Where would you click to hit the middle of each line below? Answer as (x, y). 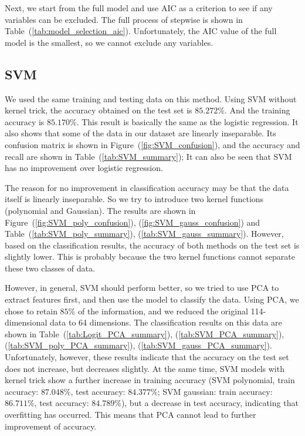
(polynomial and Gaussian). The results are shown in (100, 210)
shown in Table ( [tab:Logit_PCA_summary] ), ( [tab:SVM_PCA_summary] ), (145, 333)
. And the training (257, 110)
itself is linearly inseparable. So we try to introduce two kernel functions (134, 199)
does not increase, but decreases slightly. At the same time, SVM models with (145, 368)
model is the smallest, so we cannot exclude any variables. (109, 42)
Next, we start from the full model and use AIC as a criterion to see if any (139, 8)
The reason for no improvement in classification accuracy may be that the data (147, 187)
